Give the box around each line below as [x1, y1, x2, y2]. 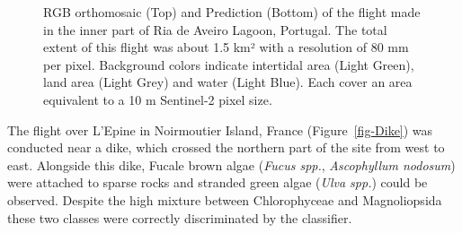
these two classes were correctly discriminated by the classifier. [7, 208, 352, 227]
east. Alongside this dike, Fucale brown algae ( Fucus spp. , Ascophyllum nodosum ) [7, 155, 456, 174]
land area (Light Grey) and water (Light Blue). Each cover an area [43, 73, 413, 91]
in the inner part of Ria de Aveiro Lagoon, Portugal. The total [43, 20, 387, 39]
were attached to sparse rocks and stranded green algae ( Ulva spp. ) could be [7, 173, 428, 192]
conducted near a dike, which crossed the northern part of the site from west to [7, 138, 445, 157]
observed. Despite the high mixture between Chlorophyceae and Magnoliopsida [7, 190, 442, 209]
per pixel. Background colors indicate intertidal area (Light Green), [43, 55, 414, 73]
